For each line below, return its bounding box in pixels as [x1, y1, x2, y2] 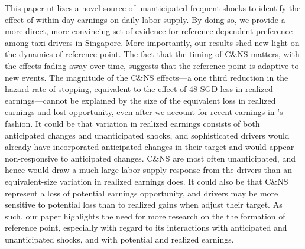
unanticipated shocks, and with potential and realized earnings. [5, 232, 234, 245]
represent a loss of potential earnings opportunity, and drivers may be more [5, 186, 278, 199]
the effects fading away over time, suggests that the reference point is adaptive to [5, 59, 299, 71]
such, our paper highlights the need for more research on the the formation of [5, 209, 285, 222]
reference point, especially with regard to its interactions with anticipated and [5, 221, 287, 234]
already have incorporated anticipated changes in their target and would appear [5, 140, 294, 153]
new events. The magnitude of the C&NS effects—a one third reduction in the [5, 71, 288, 83]
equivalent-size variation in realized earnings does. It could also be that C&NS [5, 175, 288, 187]
